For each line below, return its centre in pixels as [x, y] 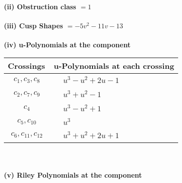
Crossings [27, 65]
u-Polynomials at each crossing [114, 65]
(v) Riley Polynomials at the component [73, 174]
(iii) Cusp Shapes [34, 26]
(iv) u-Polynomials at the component [67, 45]
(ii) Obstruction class [40, 6]
